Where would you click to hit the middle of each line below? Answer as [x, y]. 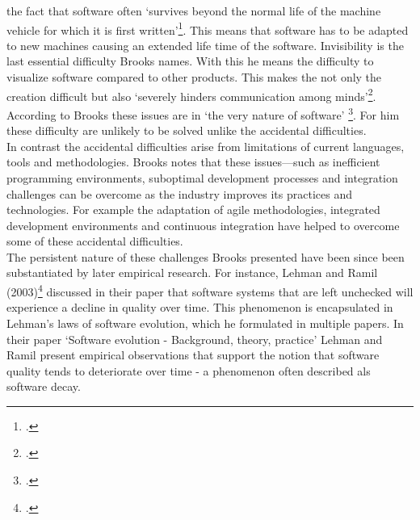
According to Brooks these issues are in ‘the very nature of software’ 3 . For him [203, 113]
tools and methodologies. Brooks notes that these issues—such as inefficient [193, 162]
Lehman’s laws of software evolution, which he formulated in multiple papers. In [205, 323]
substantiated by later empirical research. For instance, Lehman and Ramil [192, 273]
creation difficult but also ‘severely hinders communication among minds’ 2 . [191, 94]
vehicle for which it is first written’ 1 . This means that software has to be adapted [208, 28]
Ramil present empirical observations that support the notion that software [193, 355]
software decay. [44, 386]
